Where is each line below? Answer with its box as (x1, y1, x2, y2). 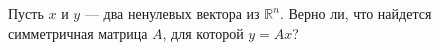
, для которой (162, 22, 244, 43)
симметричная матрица (8, 22, 148, 43)
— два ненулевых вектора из (84, 3, 260, 23)
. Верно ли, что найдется (279, 3, 432, 23)
